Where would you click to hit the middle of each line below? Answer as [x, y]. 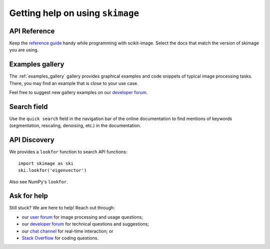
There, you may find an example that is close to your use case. [74, 83]
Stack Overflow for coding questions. [60, 238]
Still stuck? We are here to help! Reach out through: [62, 208]
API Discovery [32, 140]
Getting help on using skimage [74, 13]
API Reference [32, 31]
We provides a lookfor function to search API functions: [68, 152]
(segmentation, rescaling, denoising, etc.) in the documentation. [75, 125]
